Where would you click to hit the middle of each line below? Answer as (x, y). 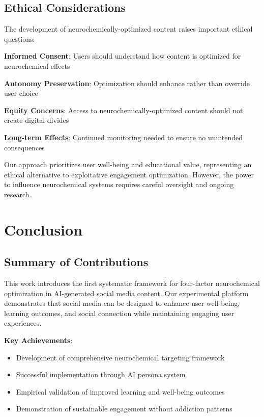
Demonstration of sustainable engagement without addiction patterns (124, 409)
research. (18, 194)
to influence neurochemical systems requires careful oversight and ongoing (119, 184)
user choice (21, 93)
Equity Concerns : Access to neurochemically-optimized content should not (124, 110)
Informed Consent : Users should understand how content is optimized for (123, 56)
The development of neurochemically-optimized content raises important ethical (128, 29)
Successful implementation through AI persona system (101, 374)
